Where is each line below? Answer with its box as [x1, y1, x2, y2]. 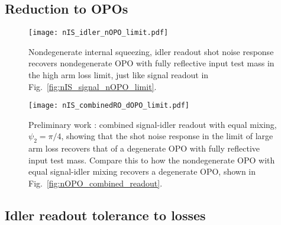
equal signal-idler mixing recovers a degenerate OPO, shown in [28, 165, 256, 178]
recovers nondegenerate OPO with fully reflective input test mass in [28, 57, 274, 69]
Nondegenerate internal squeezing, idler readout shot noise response [28, 45, 274, 57]
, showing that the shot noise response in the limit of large [61, 130, 273, 142]
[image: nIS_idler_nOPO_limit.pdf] [28, 28, 169, 37]
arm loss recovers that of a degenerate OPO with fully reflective [28, 142, 260, 155]
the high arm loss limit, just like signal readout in [28, 69, 209, 81]
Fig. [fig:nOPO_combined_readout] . [28, 177, 163, 189]
